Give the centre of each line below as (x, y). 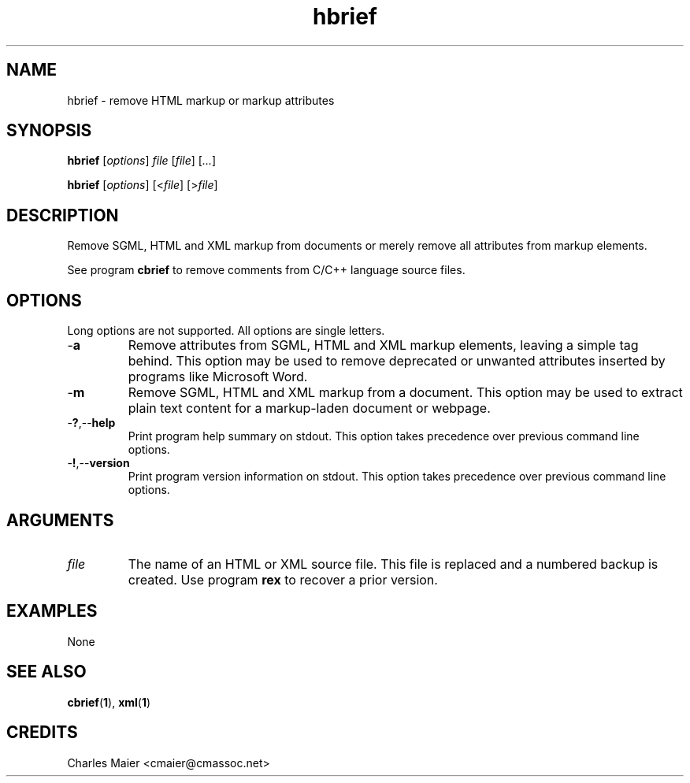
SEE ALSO (46, 672)
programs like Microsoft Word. (218, 377)
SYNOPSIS (49, 131)
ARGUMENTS (60, 520)
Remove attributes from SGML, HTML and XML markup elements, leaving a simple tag (383, 345)
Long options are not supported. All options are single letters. (226, 331)
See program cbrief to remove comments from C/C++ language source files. (266, 270)
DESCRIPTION (63, 215)
